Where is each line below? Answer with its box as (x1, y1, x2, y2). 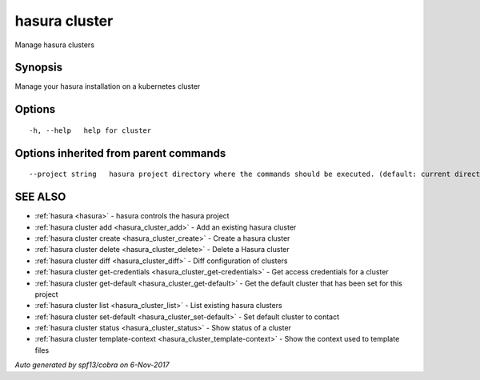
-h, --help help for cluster (29, 126, 152, 135)
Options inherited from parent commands (14, 146, 226, 160)
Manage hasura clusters (14, 40, 95, 50)
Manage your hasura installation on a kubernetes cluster (14, 82, 201, 91)
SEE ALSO (14, 190, 66, 204)
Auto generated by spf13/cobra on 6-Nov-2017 (14, 360, 170, 370)
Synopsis (14, 61, 63, 74)
